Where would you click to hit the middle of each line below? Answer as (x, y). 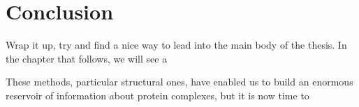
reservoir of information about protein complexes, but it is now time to (157, 95)
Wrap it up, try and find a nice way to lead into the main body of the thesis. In (176, 45)
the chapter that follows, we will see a (87, 58)
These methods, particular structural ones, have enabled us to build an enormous (179, 82)
